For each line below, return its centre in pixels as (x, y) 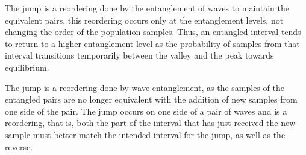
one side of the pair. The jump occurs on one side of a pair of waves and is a (146, 111)
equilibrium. (27, 67)
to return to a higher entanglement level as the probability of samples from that (152, 43)
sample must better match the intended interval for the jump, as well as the (145, 134)
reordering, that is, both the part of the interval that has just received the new (150, 123)
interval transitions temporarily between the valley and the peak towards (139, 55)
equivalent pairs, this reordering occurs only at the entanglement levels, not (144, 20)
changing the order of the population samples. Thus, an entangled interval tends (153, 32)
